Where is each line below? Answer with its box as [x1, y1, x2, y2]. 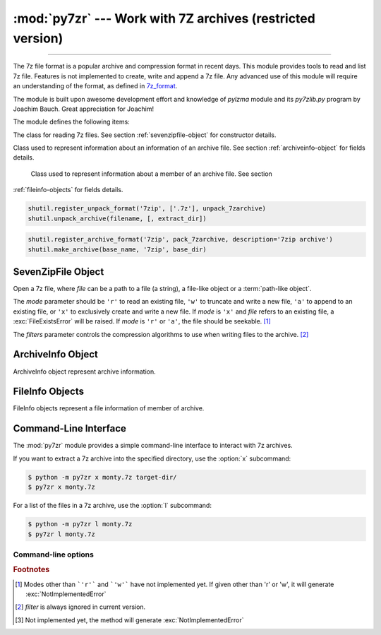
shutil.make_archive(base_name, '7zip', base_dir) [28, 245, 207, 254]
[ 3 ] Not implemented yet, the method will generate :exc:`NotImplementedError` [15, 615, 244, 624]
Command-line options [13, 550, 95, 559]
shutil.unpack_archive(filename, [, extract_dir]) [28, 214, 207, 222]
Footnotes [13, 565, 50, 575]
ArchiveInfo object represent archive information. [13, 367, 156, 376]
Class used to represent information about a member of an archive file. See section [30, 170, 273, 178]
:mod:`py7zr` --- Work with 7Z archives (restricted [13, 11, 315, 26]
